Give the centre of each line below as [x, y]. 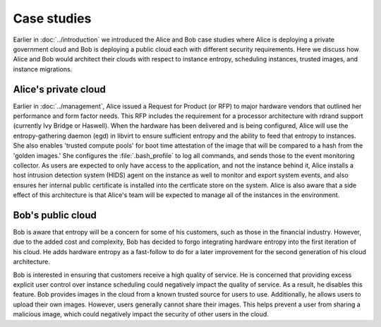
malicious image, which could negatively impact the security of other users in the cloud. [141, 314]
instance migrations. [43, 69]
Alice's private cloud [59, 89]
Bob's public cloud [55, 215]
